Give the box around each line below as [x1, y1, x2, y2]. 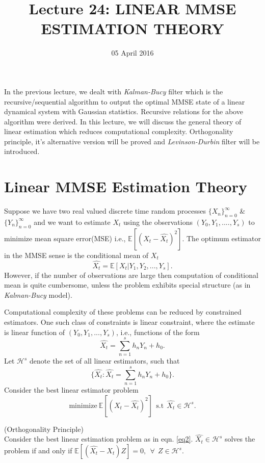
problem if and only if [4, 445, 72, 455]
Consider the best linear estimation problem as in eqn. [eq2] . [4, 433, 193, 444]
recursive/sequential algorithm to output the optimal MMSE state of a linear [4, 96, 245, 107]
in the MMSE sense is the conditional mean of [4, 249, 149, 260]
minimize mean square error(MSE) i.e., [4, 233, 126, 243]
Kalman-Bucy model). [4, 289, 72, 300]
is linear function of [4, 326, 65, 337]
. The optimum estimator [182, 233, 261, 243]
